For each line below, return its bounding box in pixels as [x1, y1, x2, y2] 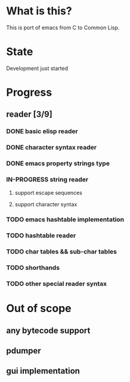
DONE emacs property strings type [6, 160, 110, 168]
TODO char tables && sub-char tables [6, 247, 117, 256]
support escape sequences [14, 189, 82, 196]
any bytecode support [6, 325, 91, 335]
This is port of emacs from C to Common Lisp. [6, 24, 120, 31]
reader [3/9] [6, 109, 52, 120]
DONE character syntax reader [6, 143, 97, 152]
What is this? [6, 4, 73, 18]
